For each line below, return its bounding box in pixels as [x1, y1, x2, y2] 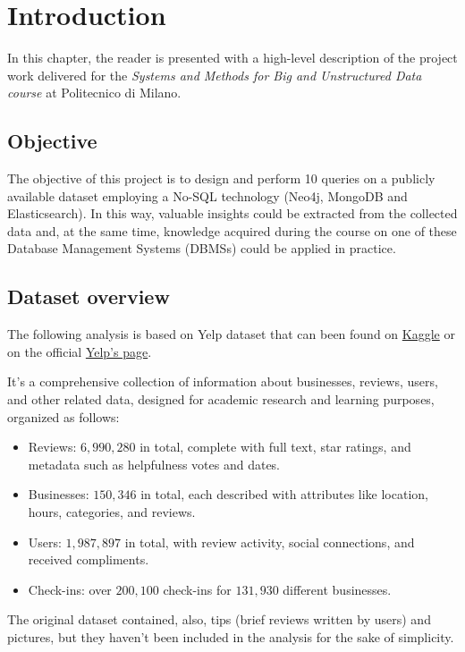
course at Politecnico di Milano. [7, 83, 182, 102]
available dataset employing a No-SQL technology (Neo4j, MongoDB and [7, 186, 408, 205]
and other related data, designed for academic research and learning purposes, [7, 390, 435, 409]
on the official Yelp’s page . [7, 342, 152, 360]
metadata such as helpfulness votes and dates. [28, 454, 281, 473]
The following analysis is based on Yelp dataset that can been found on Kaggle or [7, 325, 455, 343]
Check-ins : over [28, 580, 112, 598]
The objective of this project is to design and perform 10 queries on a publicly [7, 169, 435, 188]
